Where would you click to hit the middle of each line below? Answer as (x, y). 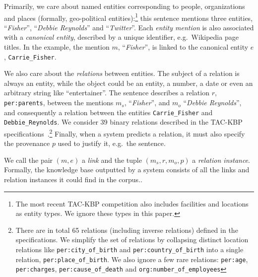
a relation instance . (221, 160)
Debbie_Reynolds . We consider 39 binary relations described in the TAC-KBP (123, 122)
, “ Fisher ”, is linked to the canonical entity (183, 47)
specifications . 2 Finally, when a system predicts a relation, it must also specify (125, 133)
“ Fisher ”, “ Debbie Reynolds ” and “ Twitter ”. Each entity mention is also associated (129, 27)
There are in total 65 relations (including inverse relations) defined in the (127, 230)
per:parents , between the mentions (59, 103)
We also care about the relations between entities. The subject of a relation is (122, 73)
